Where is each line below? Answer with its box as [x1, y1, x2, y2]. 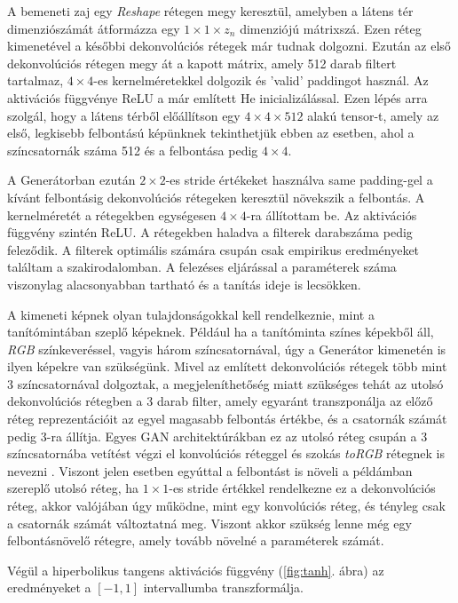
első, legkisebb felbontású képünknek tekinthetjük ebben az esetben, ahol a [7, 123, 415, 142]
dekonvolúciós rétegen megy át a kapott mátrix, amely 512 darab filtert [7, 53, 397, 72]
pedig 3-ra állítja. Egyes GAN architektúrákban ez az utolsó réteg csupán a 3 [7, 426, 428, 445]
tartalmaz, [7, 71, 64, 90]
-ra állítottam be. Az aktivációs [246, 205, 417, 224]
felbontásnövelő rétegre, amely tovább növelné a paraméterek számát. [7, 531, 384, 550]
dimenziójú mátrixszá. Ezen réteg [240, 19, 422, 37]
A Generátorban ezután [7, 171, 136, 189]
